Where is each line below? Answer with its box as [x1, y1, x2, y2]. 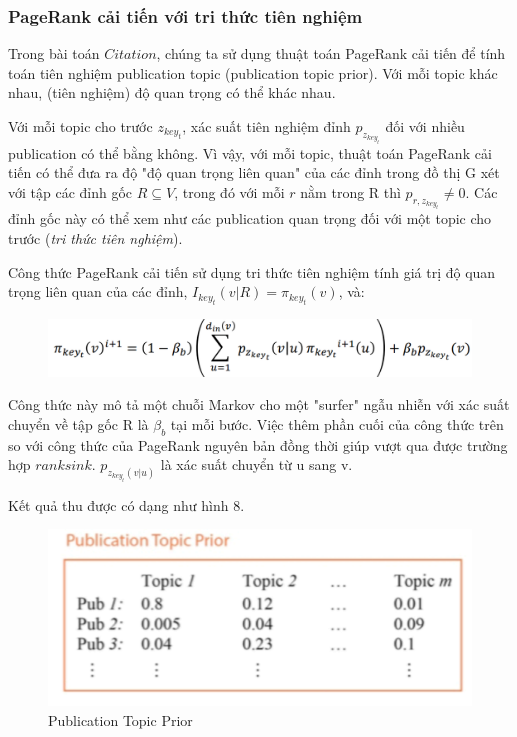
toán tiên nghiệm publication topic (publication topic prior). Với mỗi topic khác [8, 62, 498, 83]
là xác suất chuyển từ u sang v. [160, 454, 353, 475]
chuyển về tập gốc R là [8, 413, 149, 434]
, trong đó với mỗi [174, 181, 285, 202]
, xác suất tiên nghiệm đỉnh [182, 116, 351, 136]
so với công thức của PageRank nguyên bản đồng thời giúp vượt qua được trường [8, 434, 508, 455]
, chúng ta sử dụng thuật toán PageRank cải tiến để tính [156, 43, 506, 64]
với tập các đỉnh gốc [8, 181, 133, 202]
